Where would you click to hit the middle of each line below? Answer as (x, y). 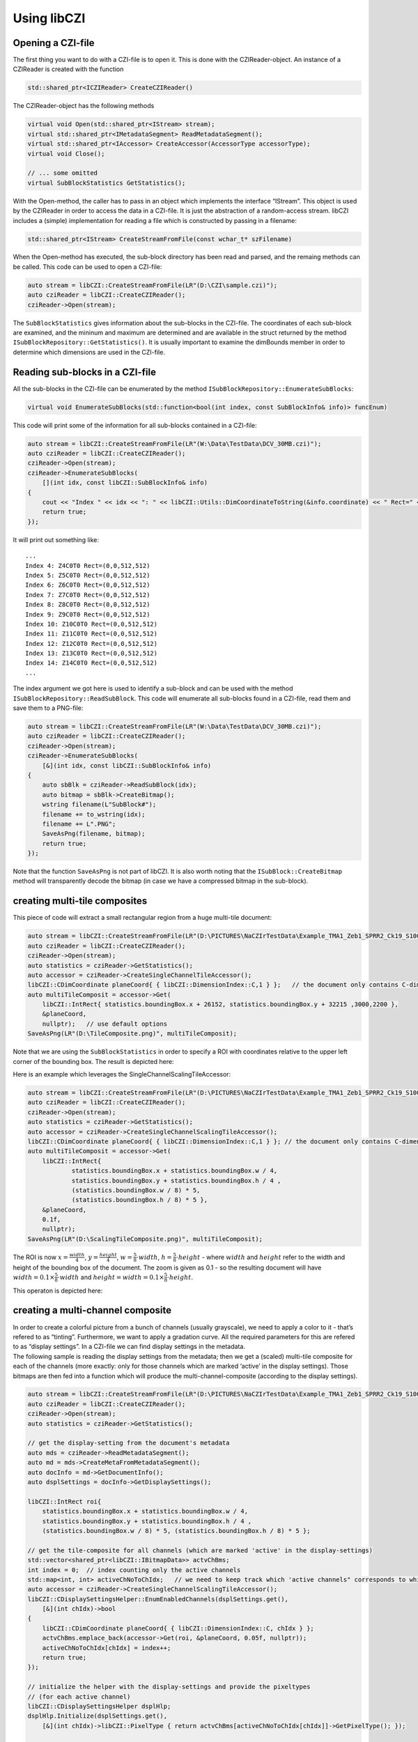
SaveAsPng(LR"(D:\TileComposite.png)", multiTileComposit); (132, 1034)
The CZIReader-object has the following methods (84, 106)
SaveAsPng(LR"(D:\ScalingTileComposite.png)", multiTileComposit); (145, 1239)
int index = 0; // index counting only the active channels (134, 1570)
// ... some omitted (62, 173)
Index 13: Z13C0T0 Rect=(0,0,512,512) (92, 654)
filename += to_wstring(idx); (94, 814)
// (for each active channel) (79, 1696)
